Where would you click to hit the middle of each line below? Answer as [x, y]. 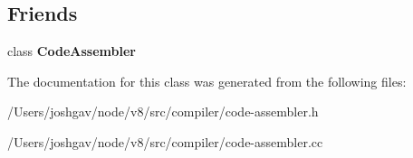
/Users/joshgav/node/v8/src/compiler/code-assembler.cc [165, 141]
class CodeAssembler [72, 51]
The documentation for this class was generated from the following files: [207, 81]
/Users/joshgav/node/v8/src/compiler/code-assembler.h [163, 112]
